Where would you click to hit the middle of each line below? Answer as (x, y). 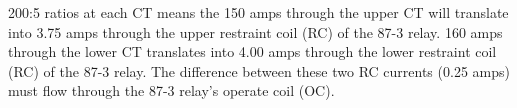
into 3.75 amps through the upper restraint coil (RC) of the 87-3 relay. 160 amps (255, 31)
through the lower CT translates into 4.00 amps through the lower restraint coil (252, 51)
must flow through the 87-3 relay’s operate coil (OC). (171, 90)
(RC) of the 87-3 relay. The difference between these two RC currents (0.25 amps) (259, 70)
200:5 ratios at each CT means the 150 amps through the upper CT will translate (258, 12)
